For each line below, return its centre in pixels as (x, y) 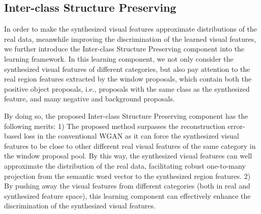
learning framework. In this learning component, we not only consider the (119, 58)
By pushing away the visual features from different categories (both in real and (127, 186)
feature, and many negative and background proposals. (90, 99)
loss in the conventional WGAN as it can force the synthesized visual (131, 136)
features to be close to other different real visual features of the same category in (130, 145)
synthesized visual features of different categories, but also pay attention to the (127, 69)
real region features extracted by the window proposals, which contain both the (128, 79)
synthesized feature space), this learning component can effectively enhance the (127, 195)
